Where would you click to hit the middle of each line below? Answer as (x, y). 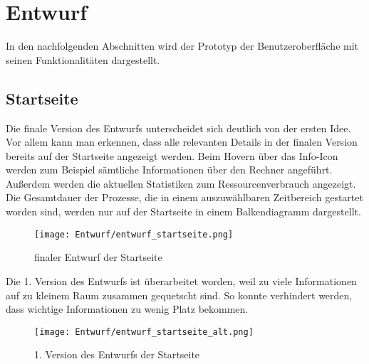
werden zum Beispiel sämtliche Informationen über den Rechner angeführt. (169, 170)
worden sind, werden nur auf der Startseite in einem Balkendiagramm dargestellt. (183, 212)
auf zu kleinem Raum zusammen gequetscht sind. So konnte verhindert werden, (179, 295)
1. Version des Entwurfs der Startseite (117, 354)
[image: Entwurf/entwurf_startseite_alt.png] (144, 332)
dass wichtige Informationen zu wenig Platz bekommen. (127, 309)
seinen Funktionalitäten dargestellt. (83, 59)
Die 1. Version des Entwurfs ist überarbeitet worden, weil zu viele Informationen (181, 280)
